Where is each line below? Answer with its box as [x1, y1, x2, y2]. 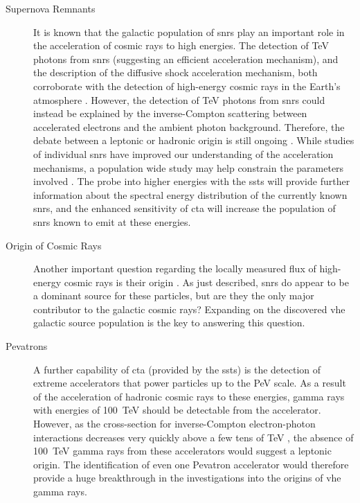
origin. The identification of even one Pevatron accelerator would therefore [33, 457, 349, 471]
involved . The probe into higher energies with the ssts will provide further [33, 174, 350, 188]
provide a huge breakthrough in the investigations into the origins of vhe [33, 470, 341, 485]
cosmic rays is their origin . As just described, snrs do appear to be [64, 274, 349, 289]
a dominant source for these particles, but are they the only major [33, 288, 314, 303]
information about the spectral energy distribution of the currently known [33, 187, 348, 202]
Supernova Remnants [6, 1, 96, 15]
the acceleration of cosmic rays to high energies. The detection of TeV [33, 38, 329, 53]
